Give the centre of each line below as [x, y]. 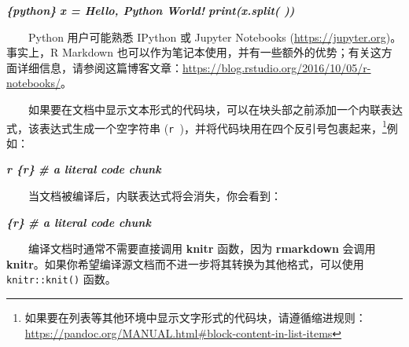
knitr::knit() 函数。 [61, 279]
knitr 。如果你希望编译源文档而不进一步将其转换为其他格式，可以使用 [185, 263]
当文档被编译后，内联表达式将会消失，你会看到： [155, 196]
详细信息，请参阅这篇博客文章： [99, 67]
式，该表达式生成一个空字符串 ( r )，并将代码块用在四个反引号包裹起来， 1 [197, 126]
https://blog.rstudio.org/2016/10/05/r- [277, 67]
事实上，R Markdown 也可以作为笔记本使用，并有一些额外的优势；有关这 [194, 52]
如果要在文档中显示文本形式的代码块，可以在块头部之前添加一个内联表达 [216, 109]
